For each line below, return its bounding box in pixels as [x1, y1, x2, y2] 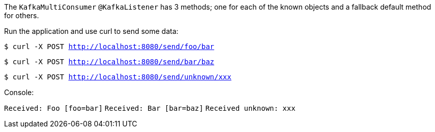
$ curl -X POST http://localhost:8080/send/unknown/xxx [4, 73, 231, 81]
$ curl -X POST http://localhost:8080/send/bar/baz [4, 58, 215, 66]
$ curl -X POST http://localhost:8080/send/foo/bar [4, 42, 215, 51]
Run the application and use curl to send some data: [4, 27, 179, 35]
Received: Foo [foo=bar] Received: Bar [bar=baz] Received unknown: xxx [4, 104, 296, 112]
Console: [4, 88, 34, 97]
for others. [4, 11, 39, 20]
